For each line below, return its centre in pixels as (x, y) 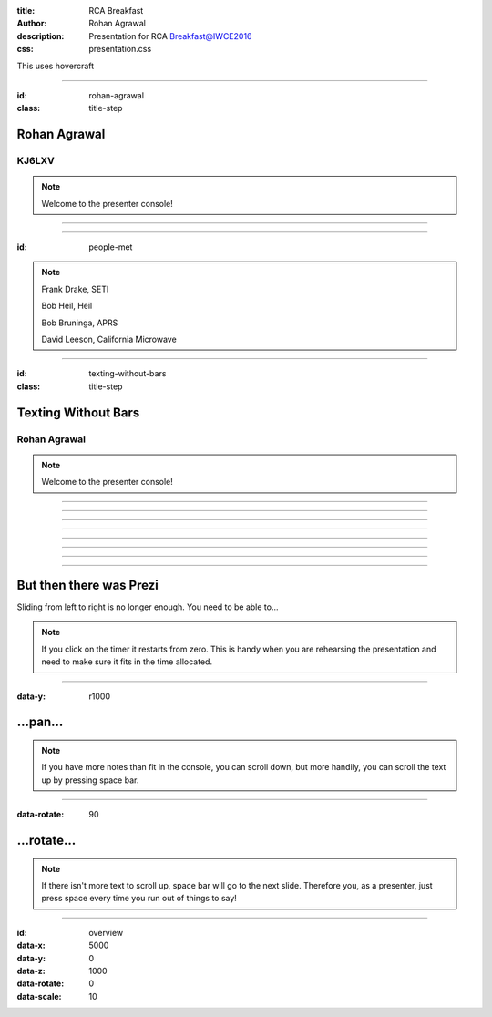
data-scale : (39, 996)
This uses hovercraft (56, 66)
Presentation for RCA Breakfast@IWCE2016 (170, 36)
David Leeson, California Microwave (109, 339)
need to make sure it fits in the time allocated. (127, 662)
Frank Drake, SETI (75, 289)
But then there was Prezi (88, 585)
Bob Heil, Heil (67, 306)
